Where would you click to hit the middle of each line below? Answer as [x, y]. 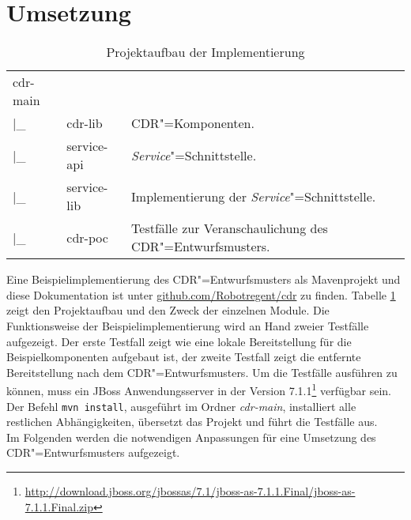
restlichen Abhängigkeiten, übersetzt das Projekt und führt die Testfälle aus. [192, 422]
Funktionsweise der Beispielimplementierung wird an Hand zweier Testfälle [188, 325]
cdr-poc [87, 237]
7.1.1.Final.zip [59, 506]
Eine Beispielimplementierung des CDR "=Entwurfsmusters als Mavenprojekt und [204, 279]
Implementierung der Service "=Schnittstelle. [254, 196]
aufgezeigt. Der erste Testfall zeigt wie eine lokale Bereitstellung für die [179, 341]
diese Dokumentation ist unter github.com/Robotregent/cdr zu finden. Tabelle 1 [201, 294]
